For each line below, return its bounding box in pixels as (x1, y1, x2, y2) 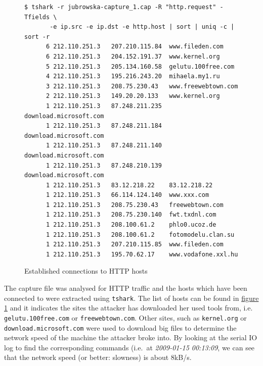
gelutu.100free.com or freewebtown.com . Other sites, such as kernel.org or (4, 312, 247, 323)
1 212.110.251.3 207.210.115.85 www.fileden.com (46, 241, 224, 248)
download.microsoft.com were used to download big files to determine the (4, 322, 237, 333)
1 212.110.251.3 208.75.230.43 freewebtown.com (46, 201, 224, 208)
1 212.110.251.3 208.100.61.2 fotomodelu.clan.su (46, 231, 235, 238)
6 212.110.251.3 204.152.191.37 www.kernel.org (46, 53, 220, 60)
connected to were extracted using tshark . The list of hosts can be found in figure (4, 292, 259, 303)
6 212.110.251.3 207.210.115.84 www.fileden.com (46, 43, 224, 50)
